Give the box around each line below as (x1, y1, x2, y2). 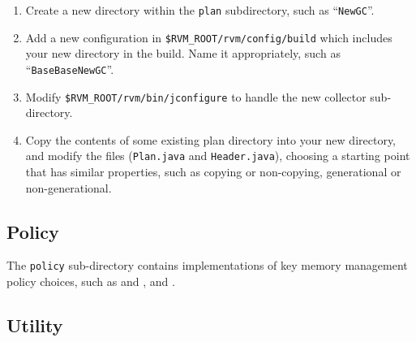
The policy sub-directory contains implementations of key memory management (6, 257, 408, 274)
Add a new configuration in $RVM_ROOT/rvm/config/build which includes (25, 28, 392, 45)
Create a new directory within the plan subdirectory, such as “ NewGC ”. (25, 2, 375, 18)
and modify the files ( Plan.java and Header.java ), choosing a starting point (25, 147, 410, 164)
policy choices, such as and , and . (6, 273, 175, 290)
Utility (6, 313, 63, 338)
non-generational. (25, 179, 112, 196)
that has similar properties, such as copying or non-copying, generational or (25, 163, 401, 180)
